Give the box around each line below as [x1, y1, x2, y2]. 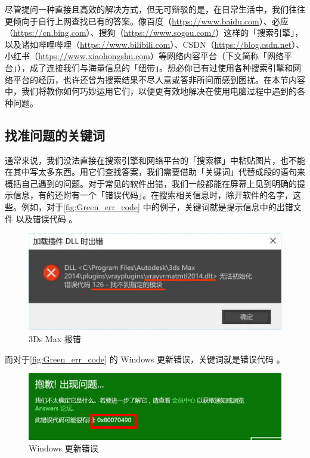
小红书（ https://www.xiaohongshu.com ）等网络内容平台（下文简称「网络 [5, 50, 284, 62]
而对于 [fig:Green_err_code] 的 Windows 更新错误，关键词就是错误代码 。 [5, 352, 285, 365]
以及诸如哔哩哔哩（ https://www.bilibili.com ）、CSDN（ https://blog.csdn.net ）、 [5, 38, 305, 50]
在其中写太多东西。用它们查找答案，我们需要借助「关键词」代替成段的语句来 [5, 165, 305, 178]
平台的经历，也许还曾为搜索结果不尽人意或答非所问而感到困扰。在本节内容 [13, 73, 305, 85]
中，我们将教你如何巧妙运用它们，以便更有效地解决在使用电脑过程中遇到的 [5, 85, 297, 97]
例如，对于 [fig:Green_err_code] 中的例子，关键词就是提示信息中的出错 [21, 200, 293, 213]
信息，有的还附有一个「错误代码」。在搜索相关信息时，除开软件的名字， [13, 189, 293, 201]
